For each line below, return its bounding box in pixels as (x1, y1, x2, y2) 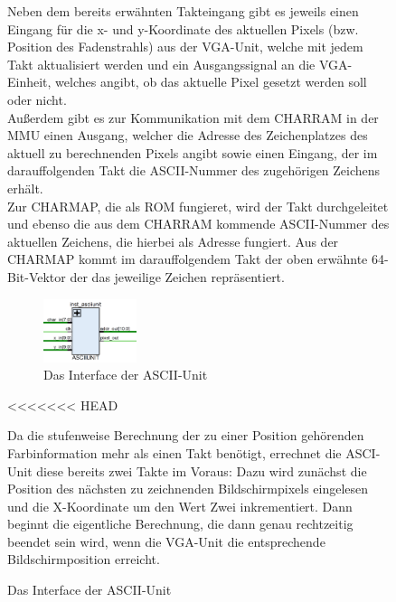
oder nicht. (7, 89, 67, 108)
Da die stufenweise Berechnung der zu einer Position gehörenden (7, 426, 364, 445)
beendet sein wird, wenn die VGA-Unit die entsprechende (7, 531, 325, 550)
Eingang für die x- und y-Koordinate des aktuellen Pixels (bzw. (7, 19, 359, 38)
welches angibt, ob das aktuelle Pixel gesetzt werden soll (55, 72, 367, 91)
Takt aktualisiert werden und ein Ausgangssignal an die (7, 54, 316, 73)
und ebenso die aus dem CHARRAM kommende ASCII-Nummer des (7, 214, 390, 233)
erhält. (7, 178, 43, 197)
